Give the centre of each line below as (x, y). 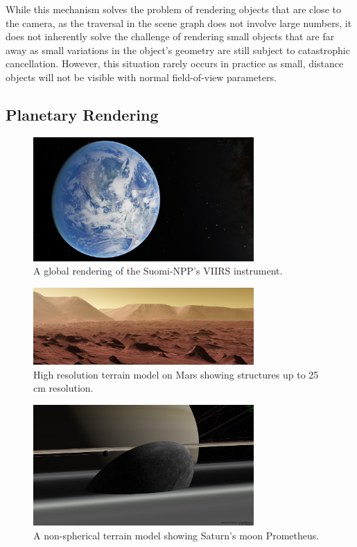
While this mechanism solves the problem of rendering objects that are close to (173, 9)
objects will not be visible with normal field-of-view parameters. (141, 77)
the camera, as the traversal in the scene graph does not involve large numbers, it (179, 23)
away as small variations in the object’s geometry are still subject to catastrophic (178, 50)
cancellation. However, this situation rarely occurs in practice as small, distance (175, 63)
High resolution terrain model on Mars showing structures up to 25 (176, 374)
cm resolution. (63, 388)
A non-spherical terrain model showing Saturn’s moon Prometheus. (176, 535)
